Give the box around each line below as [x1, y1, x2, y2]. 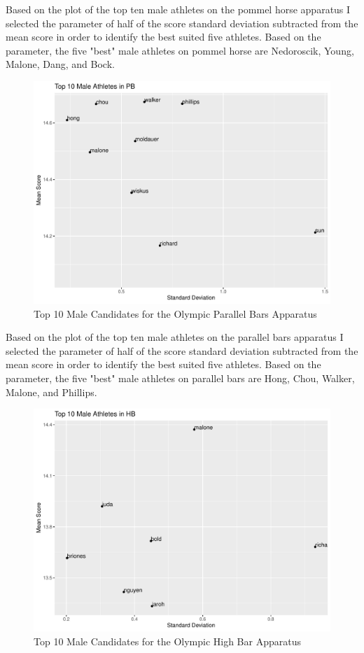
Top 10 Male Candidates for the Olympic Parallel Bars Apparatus [34, 306, 317, 321]
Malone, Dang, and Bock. [6, 57, 115, 71]
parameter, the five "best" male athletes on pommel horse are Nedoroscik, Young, [6, 43, 354, 57]
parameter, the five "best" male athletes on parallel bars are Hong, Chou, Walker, [6, 370, 355, 385]
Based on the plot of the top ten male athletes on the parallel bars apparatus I [6, 330, 344, 344]
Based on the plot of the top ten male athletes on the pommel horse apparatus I [6, 2, 351, 16]
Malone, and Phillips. [6, 384, 97, 399]
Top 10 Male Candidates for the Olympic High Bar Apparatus [34, 633, 301, 648]
